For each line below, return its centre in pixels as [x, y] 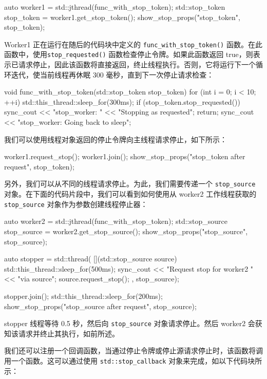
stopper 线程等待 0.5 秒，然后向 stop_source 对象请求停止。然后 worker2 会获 [133, 323]
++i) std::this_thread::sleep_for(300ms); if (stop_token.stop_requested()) [122, 101]
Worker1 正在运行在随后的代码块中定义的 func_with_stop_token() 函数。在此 [133, 44]
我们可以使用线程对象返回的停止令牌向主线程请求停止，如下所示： [116, 139]
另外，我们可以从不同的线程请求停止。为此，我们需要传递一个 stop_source [130, 184]
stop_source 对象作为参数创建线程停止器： [76, 204]
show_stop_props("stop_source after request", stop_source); [100, 306]
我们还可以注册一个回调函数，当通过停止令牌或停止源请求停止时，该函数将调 [133, 350]
